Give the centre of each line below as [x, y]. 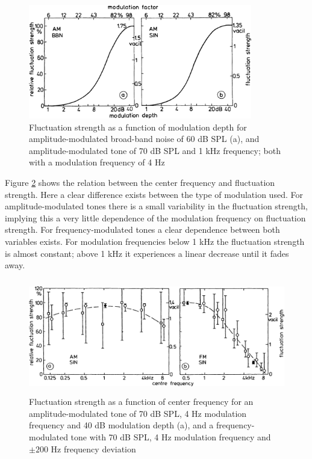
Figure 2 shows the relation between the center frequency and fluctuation [140, 182]
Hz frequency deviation [93, 448]
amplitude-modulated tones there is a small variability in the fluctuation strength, [156, 206]
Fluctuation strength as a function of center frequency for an [141, 402]
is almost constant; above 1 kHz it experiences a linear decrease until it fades [147, 253]
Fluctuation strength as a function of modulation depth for [138, 127]
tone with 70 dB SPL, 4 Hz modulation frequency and [171, 437]
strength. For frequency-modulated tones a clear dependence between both [142, 229]
